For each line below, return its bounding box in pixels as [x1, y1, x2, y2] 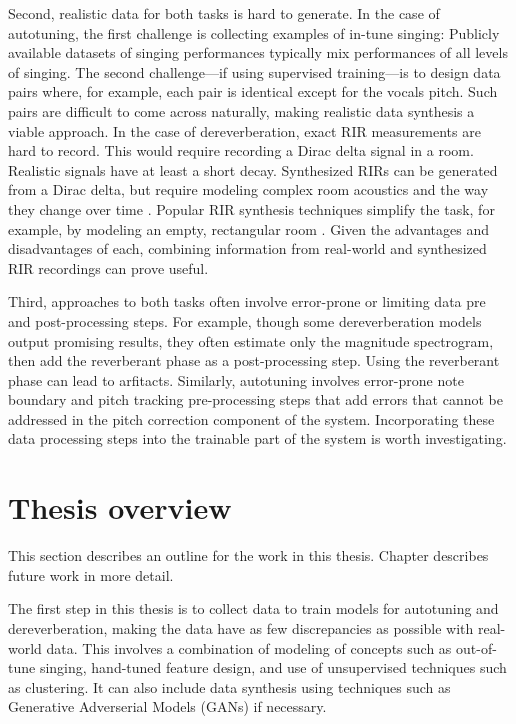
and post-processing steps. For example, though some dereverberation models [8, 310, 482, 331]
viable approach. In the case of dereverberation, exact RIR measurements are [8, 120, 481, 141]
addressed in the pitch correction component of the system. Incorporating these [8, 408, 495, 429]
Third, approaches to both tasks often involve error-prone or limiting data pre [8, 291, 486, 312]
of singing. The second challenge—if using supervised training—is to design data [8, 61, 501, 82]
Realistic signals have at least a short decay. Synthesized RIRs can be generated [8, 159, 498, 180]
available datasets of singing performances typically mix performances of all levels [8, 42, 508, 63]
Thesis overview [8, 487, 232, 528]
